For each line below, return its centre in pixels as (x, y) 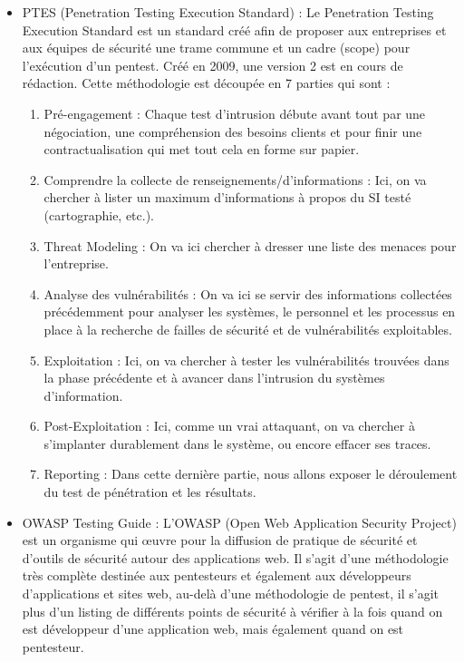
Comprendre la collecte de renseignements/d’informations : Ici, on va (235, 179)
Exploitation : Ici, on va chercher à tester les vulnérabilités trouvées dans (246, 360)
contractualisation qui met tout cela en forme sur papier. (202, 149)
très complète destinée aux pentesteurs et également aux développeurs (217, 575)
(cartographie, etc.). (99, 214)
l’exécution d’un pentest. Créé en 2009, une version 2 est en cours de (213, 65)
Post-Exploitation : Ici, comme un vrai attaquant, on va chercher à (229, 426)
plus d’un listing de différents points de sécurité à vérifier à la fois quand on (232, 611)
